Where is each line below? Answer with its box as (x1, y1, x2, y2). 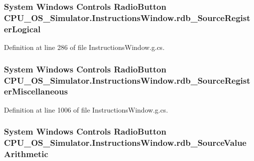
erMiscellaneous (4, 85, 68, 97)
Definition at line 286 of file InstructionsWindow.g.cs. (4, 42, 165, 52)
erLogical (4, 23, 41, 35)
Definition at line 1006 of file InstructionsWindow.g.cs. (4, 104, 168, 115)
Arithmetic (4, 148, 49, 160)
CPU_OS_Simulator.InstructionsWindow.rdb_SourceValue (4, 137, 247, 149)
